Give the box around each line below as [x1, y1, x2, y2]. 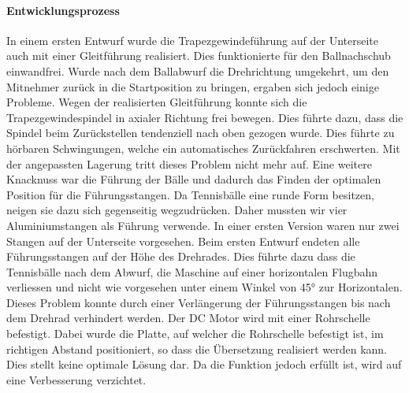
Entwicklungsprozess [6, 2, 120, 18]
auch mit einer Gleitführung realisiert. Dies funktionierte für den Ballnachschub [6, 47, 391, 64]
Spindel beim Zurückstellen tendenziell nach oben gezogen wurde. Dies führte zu [6, 124, 395, 141]
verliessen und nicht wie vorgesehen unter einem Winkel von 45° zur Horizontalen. [6, 279, 403, 295]
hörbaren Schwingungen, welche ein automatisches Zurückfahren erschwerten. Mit [6, 139, 400, 156]
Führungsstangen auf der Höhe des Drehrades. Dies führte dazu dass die [6, 248, 355, 265]
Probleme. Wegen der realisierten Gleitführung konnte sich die [6, 94, 307, 110]
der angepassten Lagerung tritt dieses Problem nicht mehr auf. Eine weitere [6, 155, 372, 172]
